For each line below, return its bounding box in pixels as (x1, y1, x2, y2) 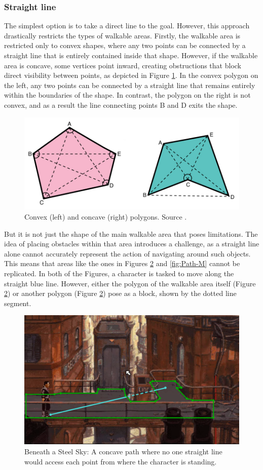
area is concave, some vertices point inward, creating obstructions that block (4, 60, 241, 70)
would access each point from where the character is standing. (24, 456, 217, 466)
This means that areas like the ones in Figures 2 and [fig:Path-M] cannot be (4, 258, 240, 269)
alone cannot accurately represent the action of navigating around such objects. (4, 248, 251, 259)
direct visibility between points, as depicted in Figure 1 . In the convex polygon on (4, 70, 258, 80)
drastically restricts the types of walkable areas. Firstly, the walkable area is (4, 30, 241, 40)
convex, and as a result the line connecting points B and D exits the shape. (4, 99, 238, 110)
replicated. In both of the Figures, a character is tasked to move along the (4, 268, 234, 278)
